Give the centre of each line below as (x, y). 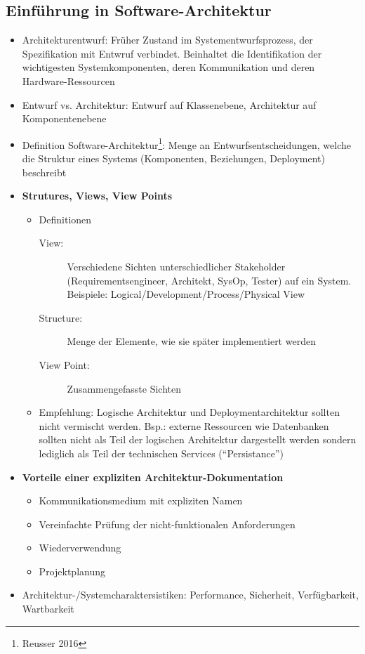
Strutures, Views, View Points (97, 196)
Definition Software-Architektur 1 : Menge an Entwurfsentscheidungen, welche (186, 143)
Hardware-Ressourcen (68, 80)
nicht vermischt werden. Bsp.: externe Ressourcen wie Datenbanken (184, 425)
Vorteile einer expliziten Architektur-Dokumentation (153, 477)
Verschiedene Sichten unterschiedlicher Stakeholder (176, 266)
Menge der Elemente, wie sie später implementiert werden (191, 341)
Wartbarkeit (48, 609)
